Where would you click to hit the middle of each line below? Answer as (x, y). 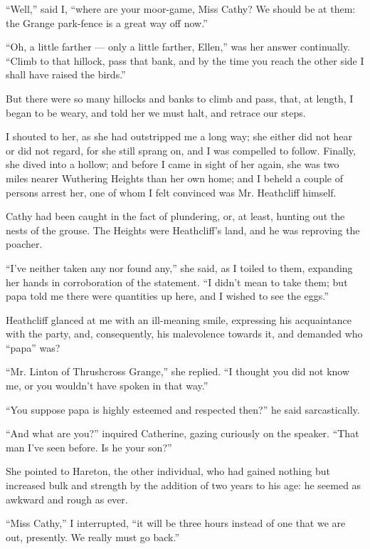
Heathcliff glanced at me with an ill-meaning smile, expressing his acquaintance (179, 319)
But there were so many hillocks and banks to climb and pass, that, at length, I (180, 98)
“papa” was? (33, 347)
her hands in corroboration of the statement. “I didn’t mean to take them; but (177, 282)
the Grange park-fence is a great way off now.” (107, 22)
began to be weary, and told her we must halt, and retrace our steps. (156, 112)
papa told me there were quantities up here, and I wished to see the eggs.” (167, 296)
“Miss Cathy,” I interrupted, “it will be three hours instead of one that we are (176, 523)
